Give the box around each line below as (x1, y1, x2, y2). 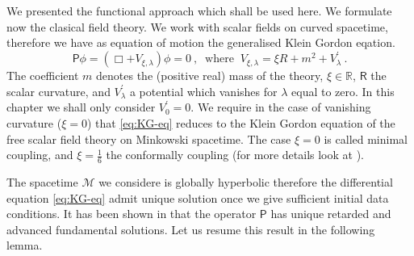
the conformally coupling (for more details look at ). (106, 146, 365, 163)
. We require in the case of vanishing (190, 99, 371, 115)
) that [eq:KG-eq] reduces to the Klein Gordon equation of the (86, 115, 395, 132)
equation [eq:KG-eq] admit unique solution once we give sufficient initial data (6, 189, 389, 206)
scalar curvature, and (6, 82, 111, 99)
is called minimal (324, 130, 408, 147)
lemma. (6, 237, 43, 254)
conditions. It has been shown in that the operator (6, 205, 257, 222)
